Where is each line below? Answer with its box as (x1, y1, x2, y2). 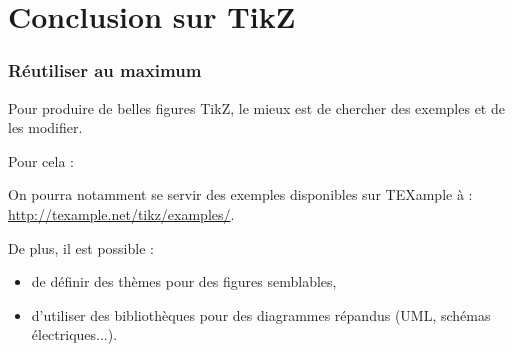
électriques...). (31, 324, 118, 345)
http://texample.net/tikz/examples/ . (8, 203, 235, 224)
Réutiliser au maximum (8, 58, 202, 83)
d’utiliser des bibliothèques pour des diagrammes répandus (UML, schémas (31, 304, 491, 325)
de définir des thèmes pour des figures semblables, (31, 271, 337, 292)
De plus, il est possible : (8, 237, 154, 258)
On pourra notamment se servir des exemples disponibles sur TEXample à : (8, 184, 473, 205)
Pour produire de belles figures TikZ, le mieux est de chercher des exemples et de (8, 97, 505, 118)
